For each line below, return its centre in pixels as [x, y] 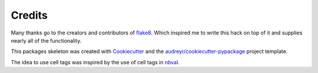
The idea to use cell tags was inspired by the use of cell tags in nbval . [95, 62]
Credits [29, 15]
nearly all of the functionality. [46, 40]
